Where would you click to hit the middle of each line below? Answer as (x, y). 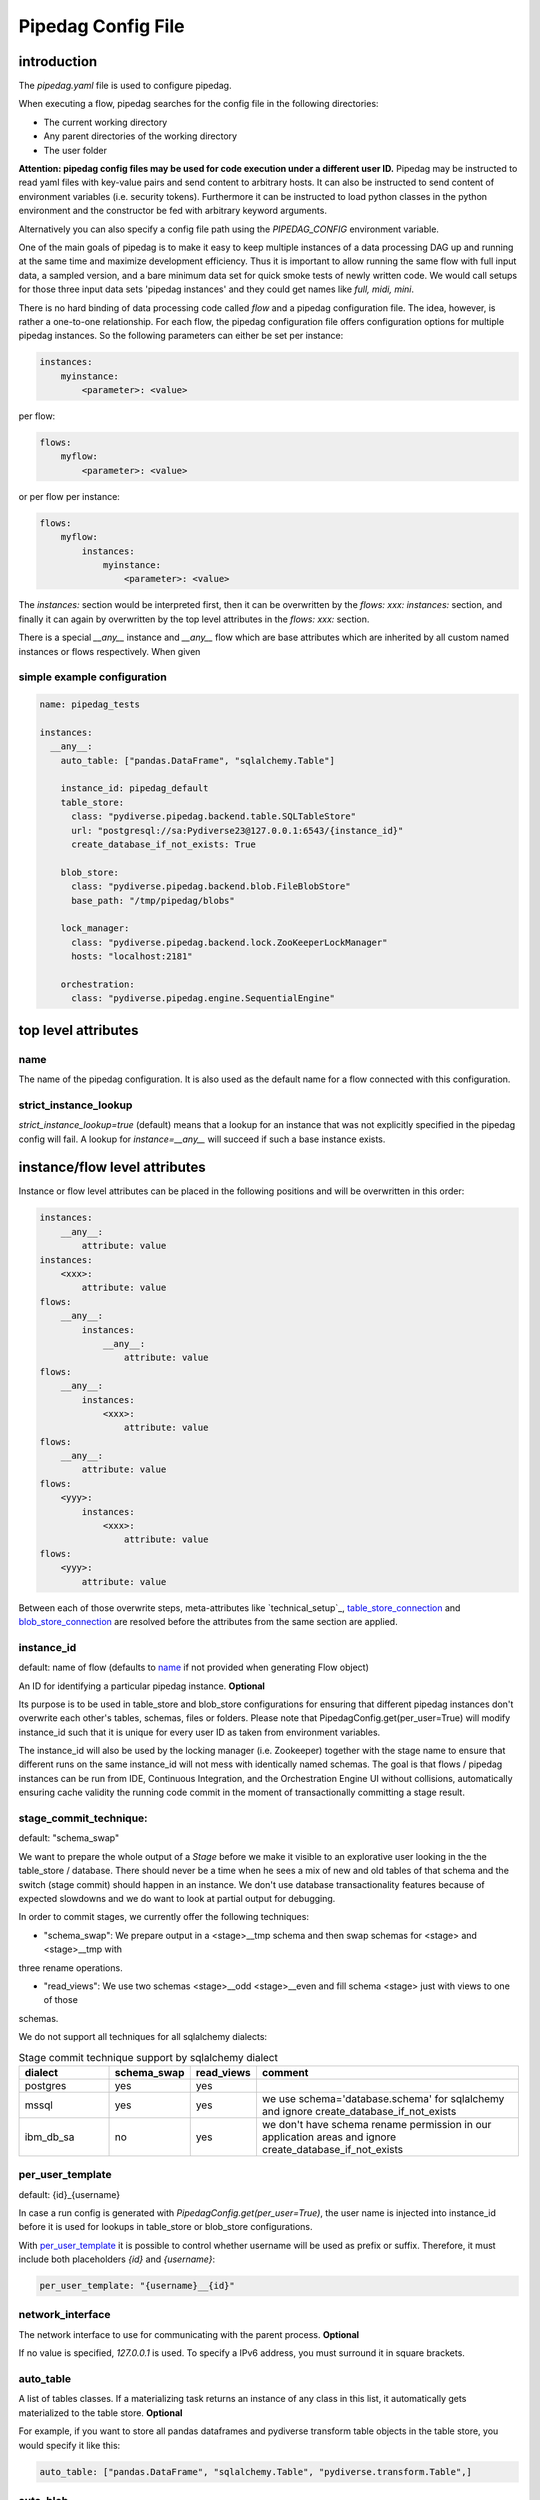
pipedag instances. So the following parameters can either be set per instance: (181, 336)
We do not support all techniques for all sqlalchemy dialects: (143, 2037)
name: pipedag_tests (89, 704)
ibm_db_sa (49, 2137)
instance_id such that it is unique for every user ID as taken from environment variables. (199, 1732)
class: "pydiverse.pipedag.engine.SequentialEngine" (203, 998)
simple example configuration (92, 677)
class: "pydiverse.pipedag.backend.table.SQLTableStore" (214, 816)
